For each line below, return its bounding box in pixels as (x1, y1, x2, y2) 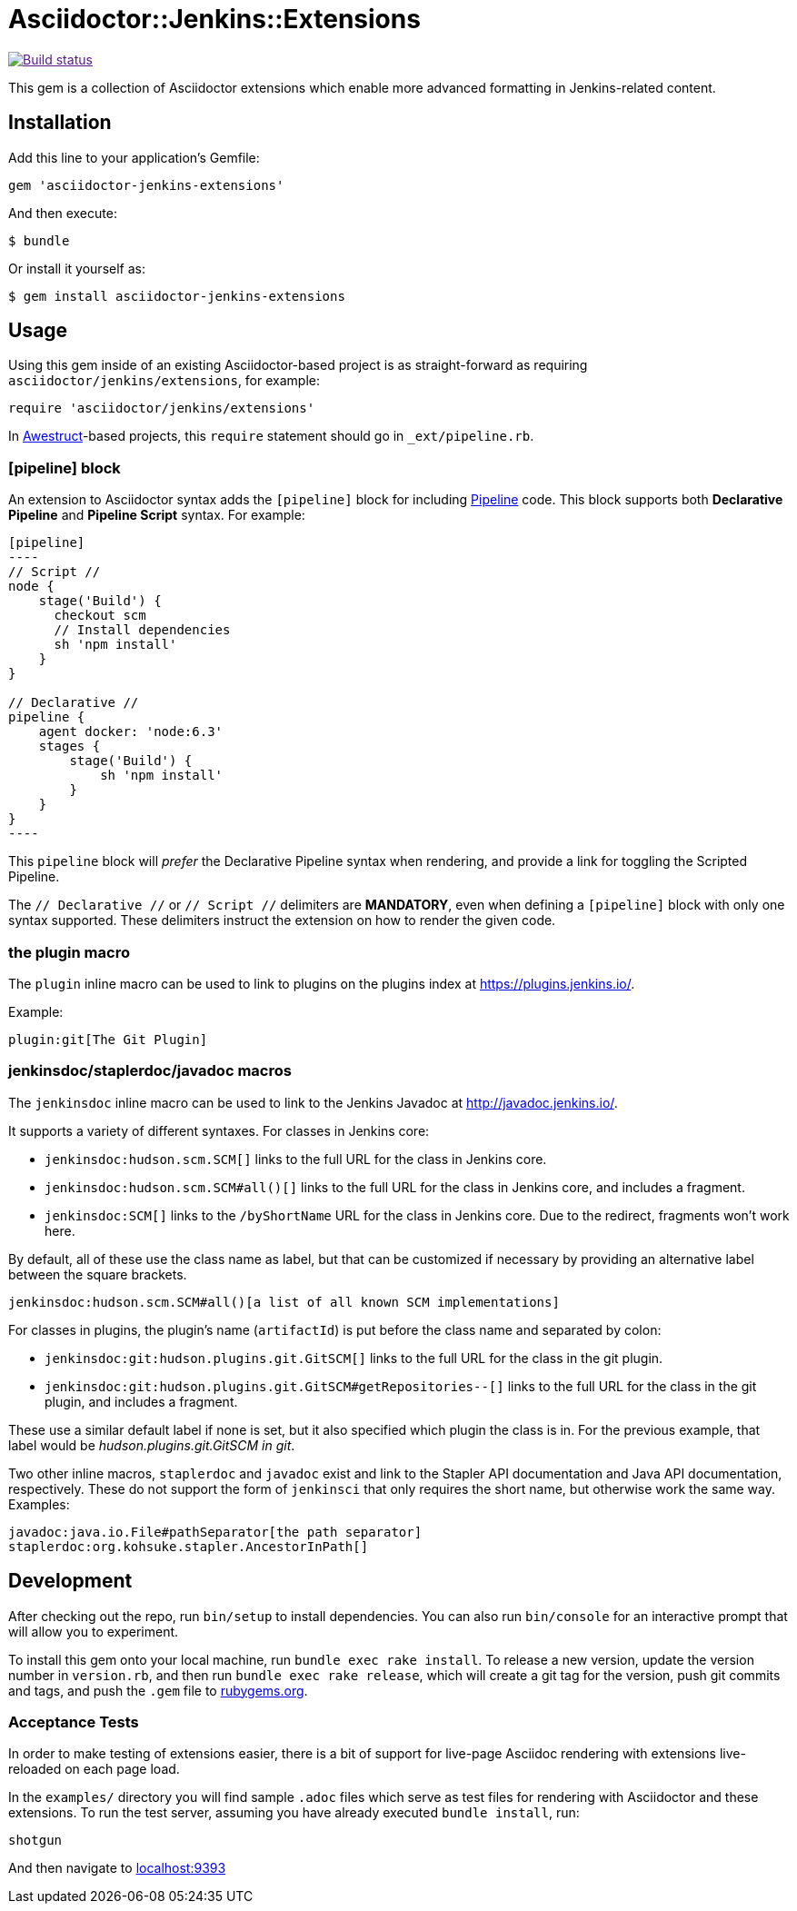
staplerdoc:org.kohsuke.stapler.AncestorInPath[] (8, 1538, 369, 1554)
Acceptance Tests (8, 1712, 139, 1731)
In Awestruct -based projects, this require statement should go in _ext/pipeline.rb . (8, 428, 534, 444)
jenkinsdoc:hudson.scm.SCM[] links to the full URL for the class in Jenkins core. (45, 1150, 547, 1167)
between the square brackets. (8, 1266, 187, 1282)
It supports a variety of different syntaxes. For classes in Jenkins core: (8, 1122, 430, 1139)
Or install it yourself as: (8, 260, 145, 276)
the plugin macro (8, 942, 130, 961)
